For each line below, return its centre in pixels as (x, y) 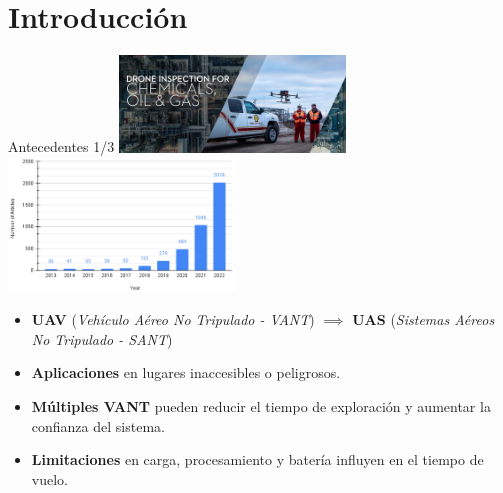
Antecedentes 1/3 (61, 146)
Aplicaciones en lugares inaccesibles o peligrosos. (186, 372)
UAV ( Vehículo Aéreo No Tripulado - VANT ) (173, 319)
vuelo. (49, 478)
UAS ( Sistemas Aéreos (423, 319)
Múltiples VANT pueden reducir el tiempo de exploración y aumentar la (261, 405)
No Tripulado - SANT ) (102, 338)
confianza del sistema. (98, 425)
